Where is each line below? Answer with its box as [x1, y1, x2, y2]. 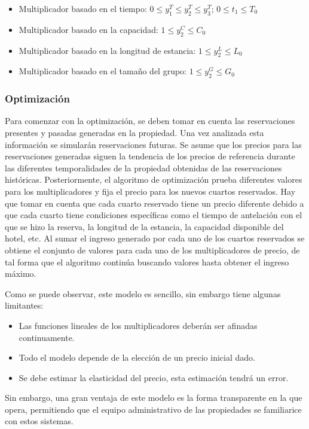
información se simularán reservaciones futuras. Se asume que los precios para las [5, 138, 302, 150]
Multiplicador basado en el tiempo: [19, 2, 147, 14]
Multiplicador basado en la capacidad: [19, 23, 158, 35]
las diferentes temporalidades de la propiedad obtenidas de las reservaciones [5, 161, 282, 174]
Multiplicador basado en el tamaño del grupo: [19, 65, 186, 77]
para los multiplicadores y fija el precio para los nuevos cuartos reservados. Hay [5, 185, 296, 197]
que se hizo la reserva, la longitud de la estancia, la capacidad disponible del [5, 220, 284, 232]
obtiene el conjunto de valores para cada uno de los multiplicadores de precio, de [5, 243, 300, 256]
